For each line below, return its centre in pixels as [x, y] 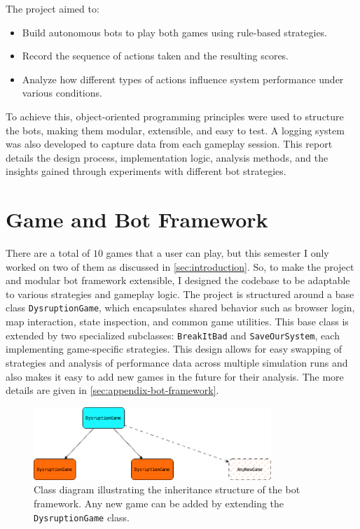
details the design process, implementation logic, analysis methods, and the [167, 157]
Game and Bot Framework [137, 219]
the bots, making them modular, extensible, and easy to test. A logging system [175, 130]
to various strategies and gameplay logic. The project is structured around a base [180, 294]
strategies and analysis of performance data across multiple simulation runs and [177, 362]
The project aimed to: [53, 8]
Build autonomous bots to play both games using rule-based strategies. [174, 32]
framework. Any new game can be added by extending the [159, 503]
